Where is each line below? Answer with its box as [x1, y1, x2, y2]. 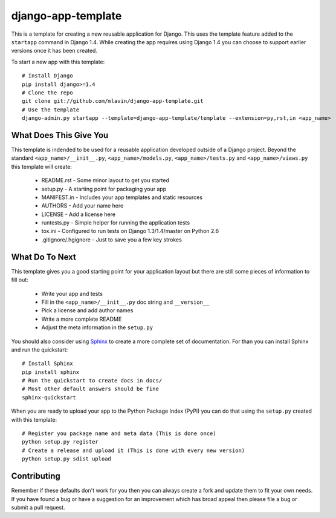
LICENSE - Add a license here [41, 211, 116, 218]
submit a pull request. [11, 503, 65, 511]
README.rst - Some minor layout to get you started [41, 177, 169, 184]
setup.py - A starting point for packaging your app [41, 185, 167, 192]
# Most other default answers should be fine [22, 385, 160, 393]
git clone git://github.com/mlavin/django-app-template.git [22, 97, 204, 105]
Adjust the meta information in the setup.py [41, 324, 153, 331]
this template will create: [11, 163, 73, 170]
